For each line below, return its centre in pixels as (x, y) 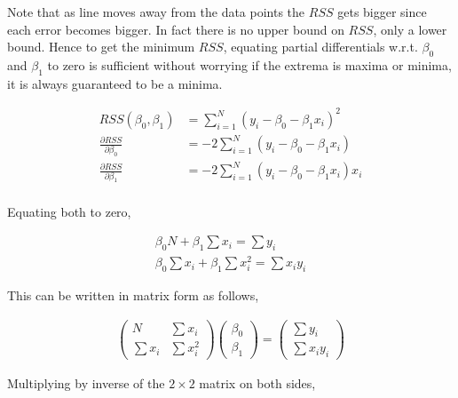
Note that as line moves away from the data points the (156, 12)
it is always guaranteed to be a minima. (115, 83)
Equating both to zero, (69, 211)
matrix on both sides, (257, 383)
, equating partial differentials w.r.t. (320, 47)
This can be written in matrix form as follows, (133, 295)
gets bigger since (382, 12)
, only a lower (410, 29)
